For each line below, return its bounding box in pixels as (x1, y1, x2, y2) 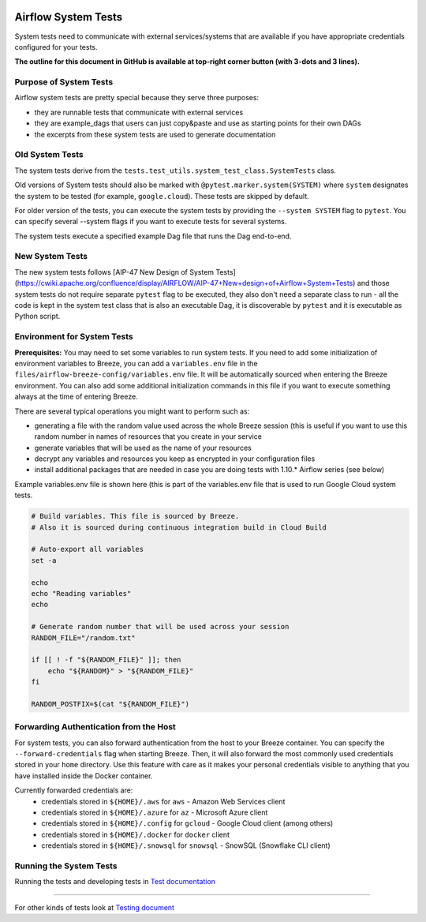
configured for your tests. (14, 42, 98, 51)
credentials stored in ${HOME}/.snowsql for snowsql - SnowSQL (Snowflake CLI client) (41, 841, 331, 850)
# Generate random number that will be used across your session (31, 622, 290, 632)
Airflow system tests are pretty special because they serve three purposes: (14, 93, 260, 103)
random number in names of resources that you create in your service (34, 432, 262, 441)
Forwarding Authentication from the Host (14, 721, 177, 733)
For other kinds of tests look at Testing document (14, 902, 175, 912)
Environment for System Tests (14, 332, 133, 343)
